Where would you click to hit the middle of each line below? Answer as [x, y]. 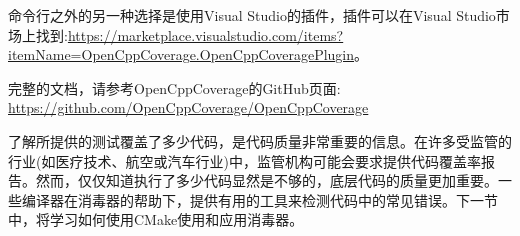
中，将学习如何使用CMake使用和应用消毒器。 [156, 219]
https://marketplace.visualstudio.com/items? [205, 34]
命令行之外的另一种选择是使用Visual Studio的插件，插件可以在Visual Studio [252, 15]
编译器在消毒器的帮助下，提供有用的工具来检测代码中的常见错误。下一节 [259, 199]
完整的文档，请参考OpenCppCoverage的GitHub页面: [174, 87]
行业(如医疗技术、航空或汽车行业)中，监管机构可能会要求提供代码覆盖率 [244, 160]
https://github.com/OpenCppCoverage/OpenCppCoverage [188, 107]
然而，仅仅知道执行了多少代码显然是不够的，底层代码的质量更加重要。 [266, 180]
